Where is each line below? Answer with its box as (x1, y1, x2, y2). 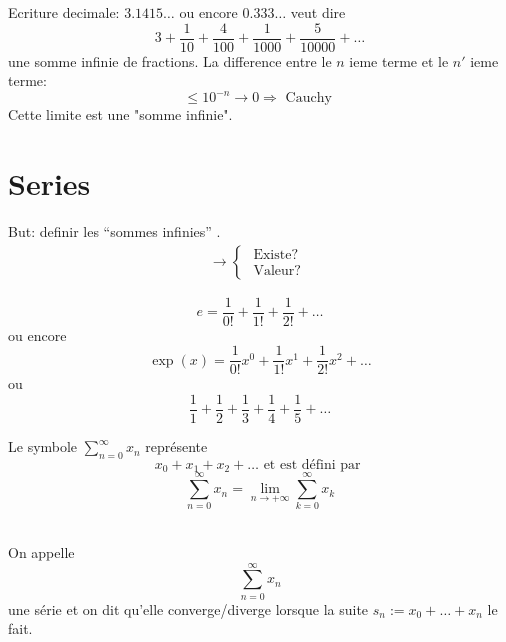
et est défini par (263, 457, 361, 472)
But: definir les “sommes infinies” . (8, 221, 221, 242)
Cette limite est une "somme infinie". (8, 104, 233, 125)
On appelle (8, 542, 75, 563)
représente (145, 436, 208, 457)
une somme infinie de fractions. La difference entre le (8, 50, 332, 71)
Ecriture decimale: (8, 2, 120, 22)
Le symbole (8, 436, 78, 457)
